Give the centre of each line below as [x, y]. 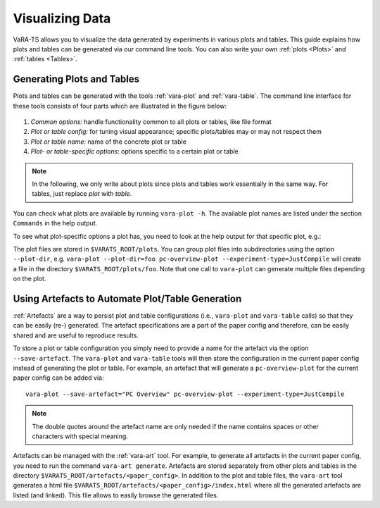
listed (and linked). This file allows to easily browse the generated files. [116, 495]
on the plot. [30, 279]
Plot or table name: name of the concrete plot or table [108, 142]
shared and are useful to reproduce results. [76, 335]
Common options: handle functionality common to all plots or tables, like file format [151, 122]
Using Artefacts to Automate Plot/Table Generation [127, 298]
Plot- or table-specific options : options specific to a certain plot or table [134, 151]
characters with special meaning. [80, 436]
